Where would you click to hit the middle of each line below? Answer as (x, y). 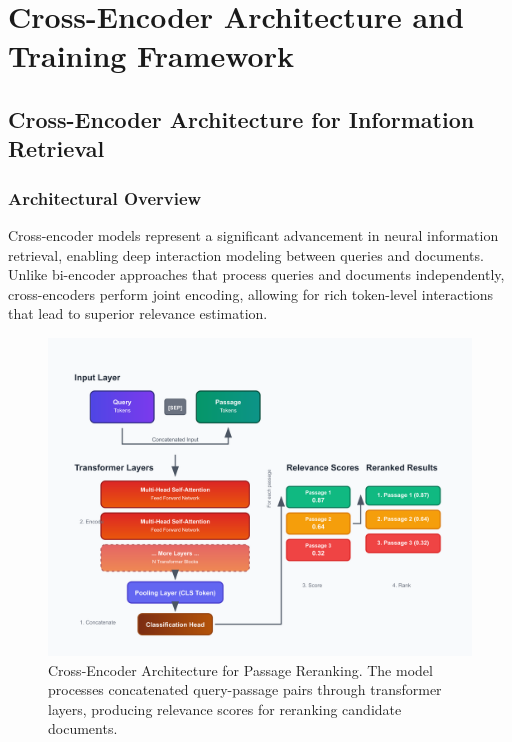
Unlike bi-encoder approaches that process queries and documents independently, (256, 274)
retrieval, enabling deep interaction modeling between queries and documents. (246, 254)
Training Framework (151, 55)
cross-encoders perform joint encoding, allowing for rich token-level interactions (251, 293)
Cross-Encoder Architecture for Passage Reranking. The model (240, 669)
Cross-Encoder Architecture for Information (241, 118)
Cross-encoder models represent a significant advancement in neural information (253, 234)
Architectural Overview (105, 197)
